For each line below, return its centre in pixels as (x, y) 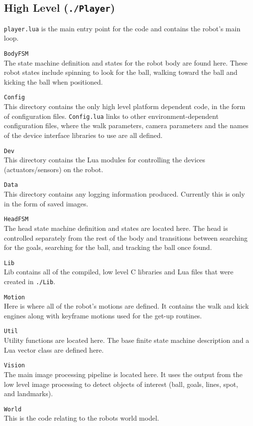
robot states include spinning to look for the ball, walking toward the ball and (121, 72)
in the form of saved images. (46, 203)
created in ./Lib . (30, 281)
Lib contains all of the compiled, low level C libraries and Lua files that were (119, 272)
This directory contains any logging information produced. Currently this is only (125, 194)
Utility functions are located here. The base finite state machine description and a (127, 340)
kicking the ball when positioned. (53, 81)
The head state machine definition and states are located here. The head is (116, 228)
